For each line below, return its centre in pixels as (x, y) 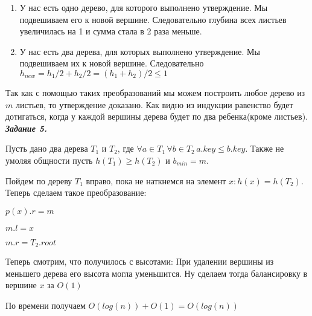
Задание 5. (26, 128)
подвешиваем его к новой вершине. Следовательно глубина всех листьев (153, 19)
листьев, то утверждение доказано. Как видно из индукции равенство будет (154, 104)
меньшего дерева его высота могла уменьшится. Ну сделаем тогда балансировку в (157, 273)
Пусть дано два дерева (47, 148)
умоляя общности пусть (49, 160)
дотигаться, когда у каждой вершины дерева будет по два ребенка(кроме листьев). (157, 116)
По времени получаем (46, 305)
